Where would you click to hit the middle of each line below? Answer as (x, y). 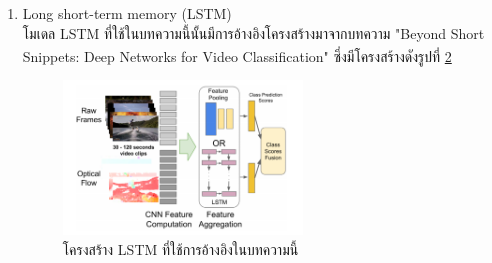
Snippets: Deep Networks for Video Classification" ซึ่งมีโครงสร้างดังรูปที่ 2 (237, 55)
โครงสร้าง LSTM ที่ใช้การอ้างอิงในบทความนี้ (180, 249)
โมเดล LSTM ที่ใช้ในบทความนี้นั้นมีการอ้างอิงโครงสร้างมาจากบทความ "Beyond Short (253, 32)
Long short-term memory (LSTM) (127, 13)
